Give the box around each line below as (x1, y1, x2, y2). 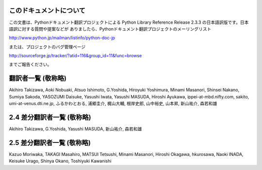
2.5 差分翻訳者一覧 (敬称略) (9, 139, 91, 147)
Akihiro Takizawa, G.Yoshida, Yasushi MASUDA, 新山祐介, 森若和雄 (9, 126, 142, 132)
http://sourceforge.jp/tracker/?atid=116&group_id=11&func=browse (9, 53, 142, 59)
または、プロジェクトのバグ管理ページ (9, 44, 86, 49)
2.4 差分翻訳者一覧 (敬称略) (9, 113, 92, 121)
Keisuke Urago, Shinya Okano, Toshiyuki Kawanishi (9, 158, 112, 164)
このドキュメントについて (9, 6, 86, 15)
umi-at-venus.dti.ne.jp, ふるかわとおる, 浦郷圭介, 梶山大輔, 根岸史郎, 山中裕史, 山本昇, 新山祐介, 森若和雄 (9, 101, 217, 107)
